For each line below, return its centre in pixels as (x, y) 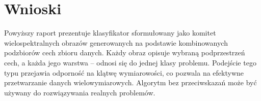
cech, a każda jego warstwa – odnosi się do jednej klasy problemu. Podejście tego (130, 62)
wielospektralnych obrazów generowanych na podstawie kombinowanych (116, 42)
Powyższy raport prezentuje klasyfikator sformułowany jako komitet (110, 33)
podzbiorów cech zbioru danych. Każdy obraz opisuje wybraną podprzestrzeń (125, 53)
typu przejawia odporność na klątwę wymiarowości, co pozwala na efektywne (124, 72)
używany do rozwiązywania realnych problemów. (80, 92)
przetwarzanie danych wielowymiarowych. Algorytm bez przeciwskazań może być (130, 82)
